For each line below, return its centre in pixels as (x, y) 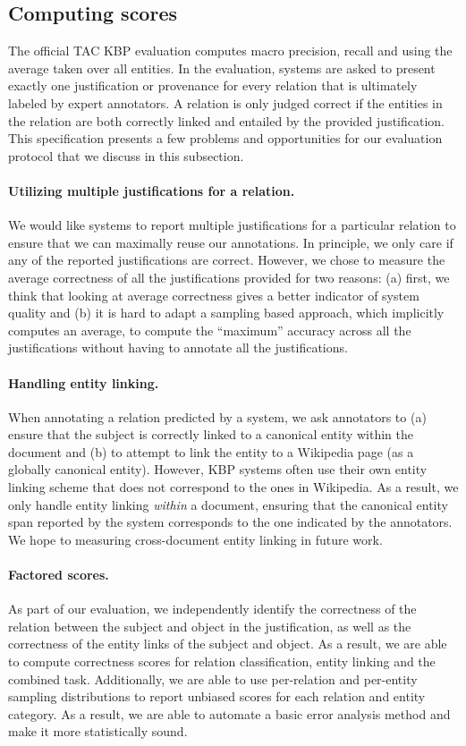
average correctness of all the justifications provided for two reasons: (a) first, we (229, 277)
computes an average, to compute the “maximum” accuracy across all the (210, 330)
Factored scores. (59, 575)
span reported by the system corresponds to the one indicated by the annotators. (230, 522)
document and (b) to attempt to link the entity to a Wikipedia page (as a (211, 451)
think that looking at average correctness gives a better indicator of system (214, 295)
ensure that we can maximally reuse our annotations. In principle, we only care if (231, 242)
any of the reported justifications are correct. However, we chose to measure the (227, 260)
